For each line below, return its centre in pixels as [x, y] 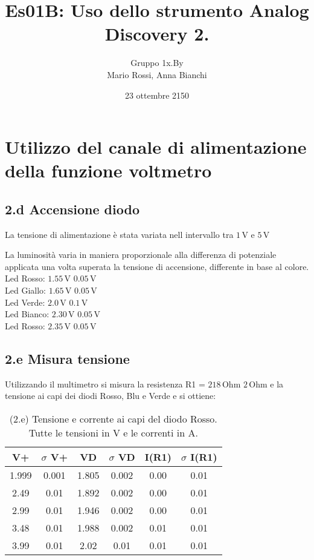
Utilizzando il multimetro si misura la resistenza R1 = [105, 384]
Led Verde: [25, 302]
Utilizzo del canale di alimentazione [156, 147]
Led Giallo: [25, 290]
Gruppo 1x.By [157, 63]
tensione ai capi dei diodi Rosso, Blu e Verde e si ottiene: [111, 396]
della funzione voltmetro [108, 170]
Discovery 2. [157, 34]
